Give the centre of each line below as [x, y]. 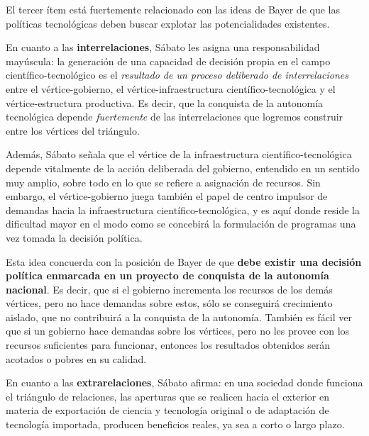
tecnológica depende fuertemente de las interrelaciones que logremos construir [175, 117]
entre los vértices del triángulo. [73, 130]
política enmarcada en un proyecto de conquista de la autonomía [167, 275]
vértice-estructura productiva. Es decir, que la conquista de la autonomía [165, 102]
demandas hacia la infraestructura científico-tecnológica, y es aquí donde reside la [183, 209]
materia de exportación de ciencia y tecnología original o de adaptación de [167, 410]
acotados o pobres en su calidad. [76, 358]
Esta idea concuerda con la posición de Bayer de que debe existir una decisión [184, 261]
